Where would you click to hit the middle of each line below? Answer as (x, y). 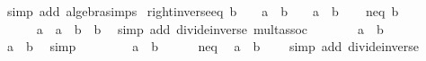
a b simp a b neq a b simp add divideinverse (213, 46)
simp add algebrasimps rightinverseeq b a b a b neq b (203, 11)
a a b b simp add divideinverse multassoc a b (210, 28)
